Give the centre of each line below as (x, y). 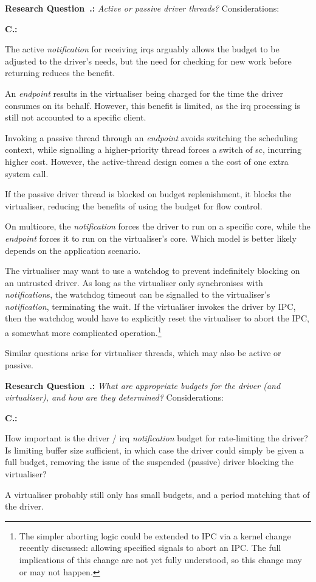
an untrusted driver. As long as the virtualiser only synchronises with (134, 282)
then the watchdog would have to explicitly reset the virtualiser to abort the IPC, (157, 318)
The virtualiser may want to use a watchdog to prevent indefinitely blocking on (153, 271)
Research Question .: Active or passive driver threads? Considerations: (142, 8)
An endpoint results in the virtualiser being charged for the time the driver (144, 93)
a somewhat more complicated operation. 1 (83, 331)
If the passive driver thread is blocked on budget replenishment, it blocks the (148, 194)
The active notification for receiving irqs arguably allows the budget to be (142, 49)
